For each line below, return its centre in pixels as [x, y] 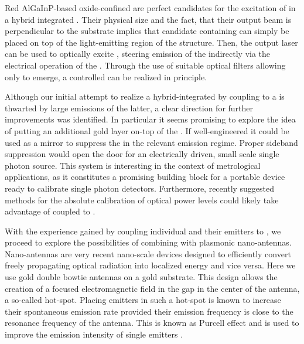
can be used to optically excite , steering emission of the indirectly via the [138, 54]
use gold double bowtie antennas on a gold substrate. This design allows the [141, 277]
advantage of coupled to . [50, 211]
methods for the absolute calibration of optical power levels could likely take [142, 200]
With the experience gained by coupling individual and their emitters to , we [143, 231]
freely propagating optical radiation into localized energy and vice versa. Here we [150, 265]
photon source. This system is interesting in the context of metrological [133, 165]
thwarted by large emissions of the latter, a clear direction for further [129, 108]
